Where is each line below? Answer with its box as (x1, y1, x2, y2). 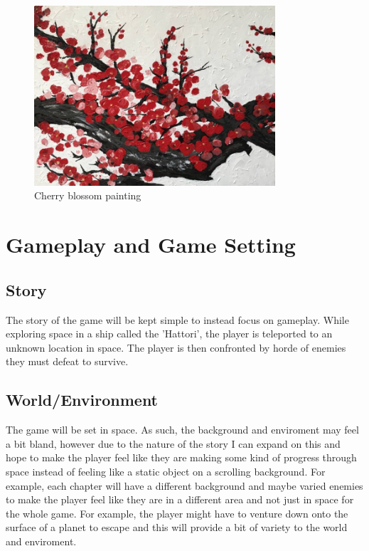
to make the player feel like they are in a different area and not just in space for (6, 492, 354, 507)
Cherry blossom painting (34, 188, 141, 203)
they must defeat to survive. (6, 354, 129, 369)
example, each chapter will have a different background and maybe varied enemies (6, 478, 363, 493)
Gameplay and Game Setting (6, 230, 296, 259)
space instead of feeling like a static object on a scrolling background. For (6, 463, 326, 478)
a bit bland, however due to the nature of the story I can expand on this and (6, 436, 341, 451)
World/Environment (6, 389, 159, 411)
